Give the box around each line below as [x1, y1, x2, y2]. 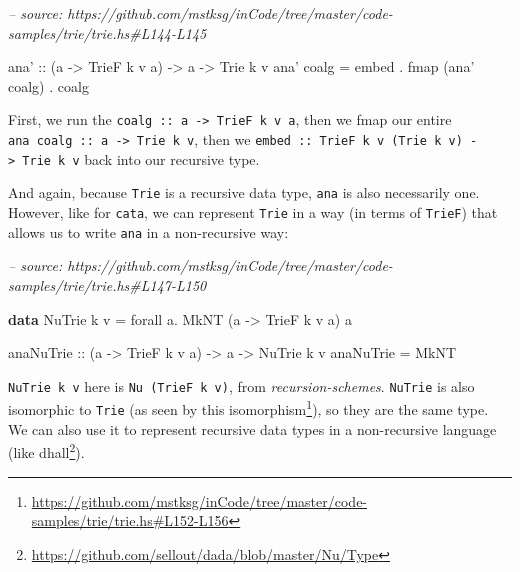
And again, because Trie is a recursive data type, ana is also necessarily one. [8, 182, 480, 203]
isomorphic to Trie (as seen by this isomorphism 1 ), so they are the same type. [8, 396, 489, 419]
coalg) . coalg [8, 75, 89, 96]
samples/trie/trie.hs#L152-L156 [31, 510, 229, 531]
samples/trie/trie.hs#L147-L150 [8, 274, 207, 295]
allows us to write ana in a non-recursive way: [8, 221, 289, 242]
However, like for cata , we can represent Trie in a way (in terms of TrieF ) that [8, 202, 498, 222]
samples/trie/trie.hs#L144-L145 [8, 22, 207, 43]
